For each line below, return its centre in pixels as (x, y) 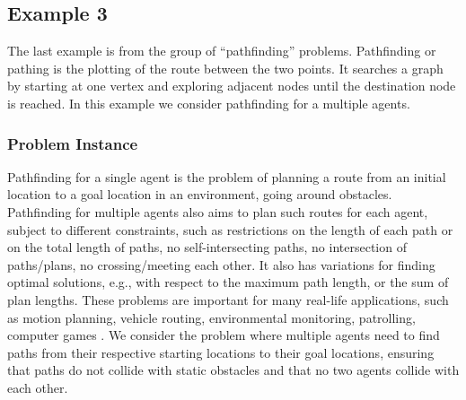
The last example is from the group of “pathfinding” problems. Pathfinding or (222, 51)
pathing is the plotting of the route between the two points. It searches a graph (225, 68)
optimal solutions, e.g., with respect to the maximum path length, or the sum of (228, 282)
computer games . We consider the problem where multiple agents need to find (224, 335)
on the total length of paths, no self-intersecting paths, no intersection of (207, 247)
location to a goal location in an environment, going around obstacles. (200, 194)
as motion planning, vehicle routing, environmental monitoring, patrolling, (211, 317)
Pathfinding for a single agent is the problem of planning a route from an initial (227, 176)
